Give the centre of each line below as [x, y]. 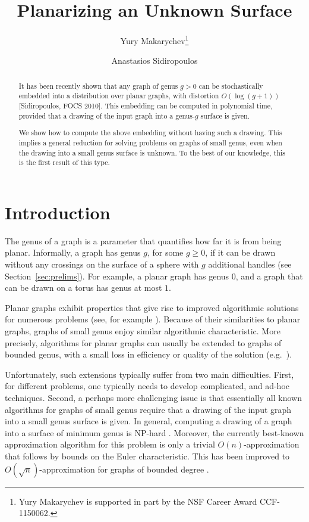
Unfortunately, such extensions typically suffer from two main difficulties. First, [149, 374]
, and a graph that [269, 276]
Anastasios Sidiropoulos [154, 60]
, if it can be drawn [240, 252]
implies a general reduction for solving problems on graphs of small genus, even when [150, 142]
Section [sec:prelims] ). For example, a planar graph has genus [117, 276]
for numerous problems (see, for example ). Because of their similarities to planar [153, 319]
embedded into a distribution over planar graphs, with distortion [119, 96]
